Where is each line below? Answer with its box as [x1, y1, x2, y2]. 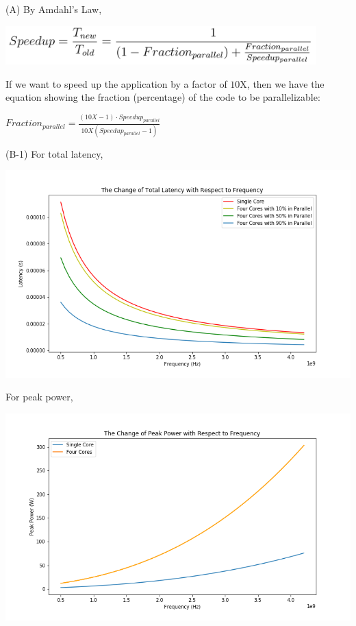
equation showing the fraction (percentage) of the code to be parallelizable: [5, 90, 320, 104]
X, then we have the [240, 76, 325, 91]
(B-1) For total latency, [5, 146, 103, 160]
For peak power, [5, 389, 73, 404]
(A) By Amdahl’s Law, [5, 2, 102, 16]
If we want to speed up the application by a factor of [5, 76, 227, 91]
